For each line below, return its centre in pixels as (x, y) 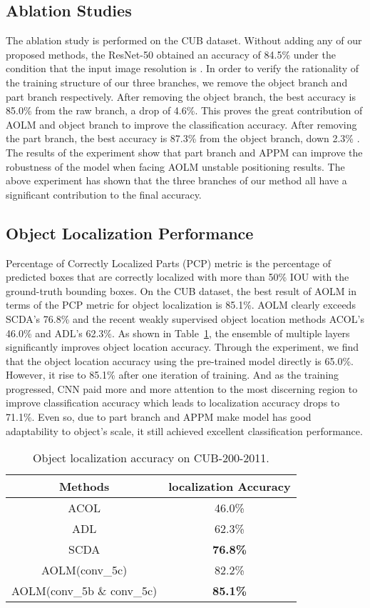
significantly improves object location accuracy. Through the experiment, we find (182, 347)
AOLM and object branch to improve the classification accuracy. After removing (181, 124)
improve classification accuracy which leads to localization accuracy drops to (173, 403)
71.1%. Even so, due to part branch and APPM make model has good (159, 417)
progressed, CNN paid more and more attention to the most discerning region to (182, 388)
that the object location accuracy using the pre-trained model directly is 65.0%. (180, 360)
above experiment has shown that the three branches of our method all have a (176, 180)
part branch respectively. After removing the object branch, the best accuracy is (181, 96)
